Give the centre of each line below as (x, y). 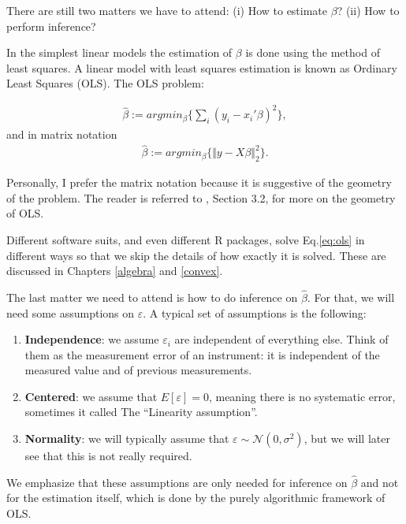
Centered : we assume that (91, 396)
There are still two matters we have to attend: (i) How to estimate (167, 10)
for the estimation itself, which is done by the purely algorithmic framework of (196, 498)
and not (380, 482)
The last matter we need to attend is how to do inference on (152, 297)
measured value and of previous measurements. (138, 370)
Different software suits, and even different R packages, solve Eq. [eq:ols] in (186, 239)
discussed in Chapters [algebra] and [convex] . (115, 271)
